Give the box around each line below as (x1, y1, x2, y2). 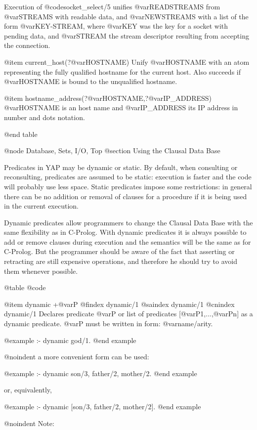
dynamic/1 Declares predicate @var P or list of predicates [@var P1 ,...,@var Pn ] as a (4, 308, 253, 319)
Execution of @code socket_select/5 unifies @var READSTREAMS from (4, 1, 220, 11)
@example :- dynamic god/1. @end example (4, 335, 136, 345)
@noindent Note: (4, 418, 54, 428)
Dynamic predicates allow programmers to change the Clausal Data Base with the (4, 217, 253, 227)
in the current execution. (4, 201, 79, 211)
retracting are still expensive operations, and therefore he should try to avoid (4, 256, 237, 266)
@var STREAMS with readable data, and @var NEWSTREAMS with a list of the (4, 11, 249, 21)
